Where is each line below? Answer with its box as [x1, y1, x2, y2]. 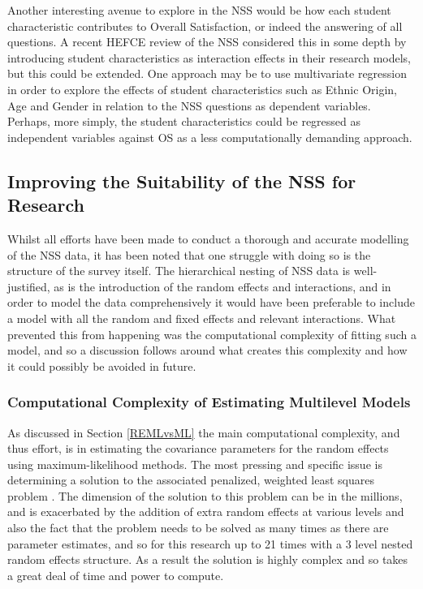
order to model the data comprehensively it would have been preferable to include [7, 294, 415, 311]
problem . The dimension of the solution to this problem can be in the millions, [7, 487, 403, 504]
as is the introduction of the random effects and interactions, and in [54, 277, 391, 294]
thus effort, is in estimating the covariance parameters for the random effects [7, 440, 389, 457]
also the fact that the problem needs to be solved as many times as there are [7, 519, 389, 536]
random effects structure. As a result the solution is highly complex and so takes [7, 551, 408, 568]
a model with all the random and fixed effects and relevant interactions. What [7, 309, 396, 326]
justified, [7, 277, 50, 294]
